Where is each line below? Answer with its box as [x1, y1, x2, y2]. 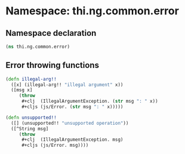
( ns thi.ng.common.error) [5, 44, 70, 50]
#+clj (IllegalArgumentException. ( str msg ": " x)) [21, 98, 159, 104]
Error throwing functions [5, 60, 100, 70]
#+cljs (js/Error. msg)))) [21, 142, 89, 149]
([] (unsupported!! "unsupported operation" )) [11, 120, 129, 126]
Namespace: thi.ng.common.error [5, 4, 180, 18]
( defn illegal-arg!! [5, 76, 57, 82]
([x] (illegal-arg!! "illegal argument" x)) [11, 82, 124, 88]
